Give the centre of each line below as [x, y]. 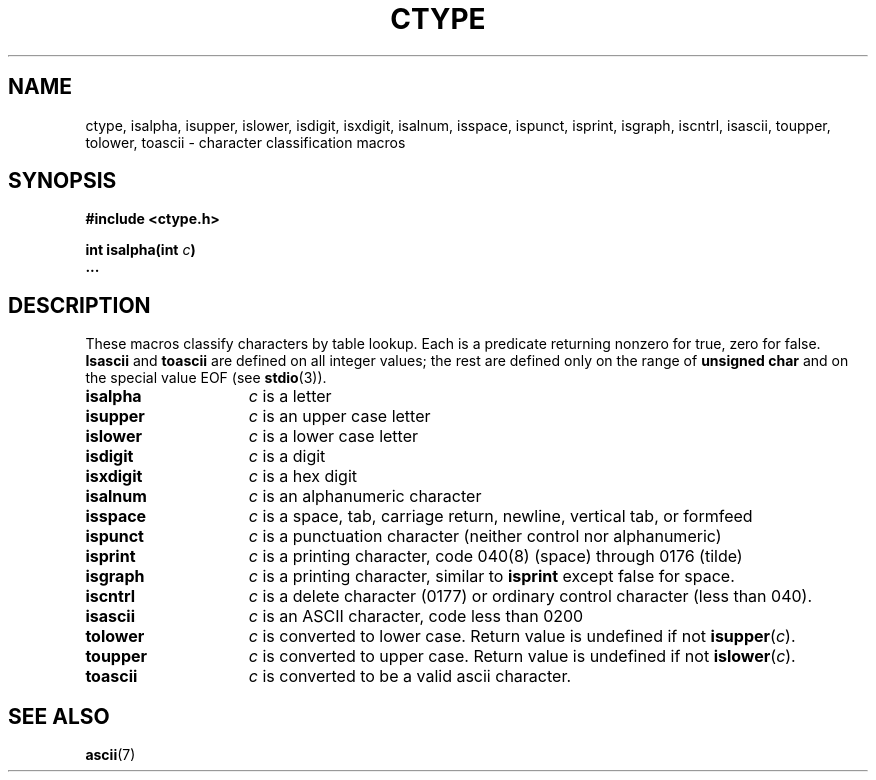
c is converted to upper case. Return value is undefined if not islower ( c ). [522, 656]
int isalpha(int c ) [140, 250]
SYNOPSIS [62, 181]
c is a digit [287, 456]
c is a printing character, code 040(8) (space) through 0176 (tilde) [495, 556]
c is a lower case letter [333, 436]
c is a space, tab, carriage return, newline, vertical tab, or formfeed [500, 516]
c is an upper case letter [339, 416]
